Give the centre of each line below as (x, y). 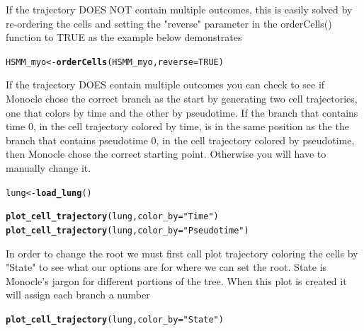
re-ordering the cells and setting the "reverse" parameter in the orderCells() (169, 23)
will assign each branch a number (78, 295)
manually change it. (49, 168)
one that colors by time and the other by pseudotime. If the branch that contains (182, 112)
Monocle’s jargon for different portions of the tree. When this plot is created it (176, 280)
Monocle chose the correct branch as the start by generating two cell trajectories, (182, 99)
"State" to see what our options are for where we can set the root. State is (166, 267)
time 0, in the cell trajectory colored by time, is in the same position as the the (177, 126)
